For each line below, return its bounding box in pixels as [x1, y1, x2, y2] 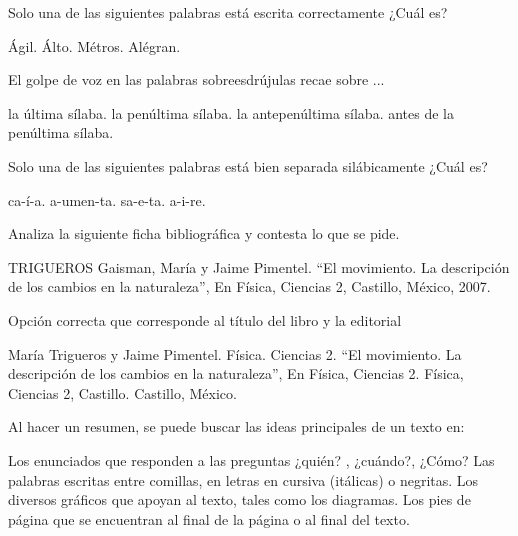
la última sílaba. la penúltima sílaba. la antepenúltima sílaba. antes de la [8, 102, 454, 123]
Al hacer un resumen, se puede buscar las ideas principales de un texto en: [8, 416, 465, 437]
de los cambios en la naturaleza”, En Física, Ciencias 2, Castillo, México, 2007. [8, 276, 491, 297]
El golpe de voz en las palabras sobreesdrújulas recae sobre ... [8, 69, 385, 90]
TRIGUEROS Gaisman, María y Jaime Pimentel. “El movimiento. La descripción [8, 256, 510, 277]
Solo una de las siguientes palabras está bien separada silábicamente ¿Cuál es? [8, 155, 488, 176]
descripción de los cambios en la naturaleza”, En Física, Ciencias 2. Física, [8, 363, 464, 384]
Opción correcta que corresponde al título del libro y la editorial [8, 309, 402, 330]
